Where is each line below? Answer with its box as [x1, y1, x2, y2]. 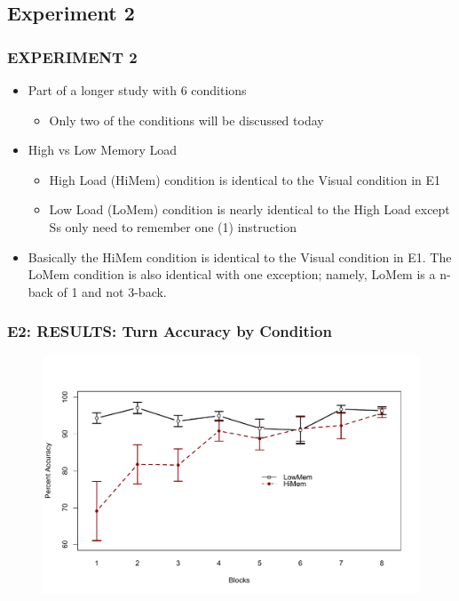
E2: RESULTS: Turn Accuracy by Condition [7, 320, 332, 342]
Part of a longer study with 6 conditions [28, 81, 247, 99]
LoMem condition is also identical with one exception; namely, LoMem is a [28, 265, 436, 284]
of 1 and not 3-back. [57, 282, 167, 300]
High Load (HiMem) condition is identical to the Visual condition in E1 [49, 170, 441, 188]
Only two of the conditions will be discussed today [49, 110, 324, 129]
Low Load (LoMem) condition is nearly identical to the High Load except [49, 200, 450, 219]
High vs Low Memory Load [28, 140, 178, 159]
